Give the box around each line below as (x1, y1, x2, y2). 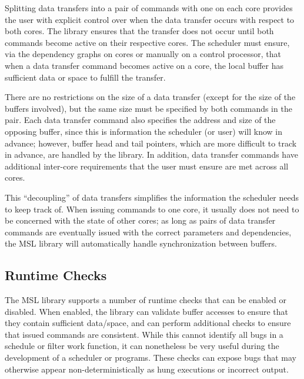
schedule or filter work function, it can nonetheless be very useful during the (5, 340, 279, 352)
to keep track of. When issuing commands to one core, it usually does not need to (5, 202, 299, 215)
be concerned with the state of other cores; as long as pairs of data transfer (5, 214, 276, 227)
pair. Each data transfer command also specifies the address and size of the (5, 114, 276, 126)
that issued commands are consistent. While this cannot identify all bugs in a (5, 328, 283, 340)
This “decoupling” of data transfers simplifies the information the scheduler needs (5, 191, 299, 203)
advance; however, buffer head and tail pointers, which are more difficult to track (5, 137, 297, 149)
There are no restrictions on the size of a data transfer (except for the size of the (5, 91, 296, 103)
